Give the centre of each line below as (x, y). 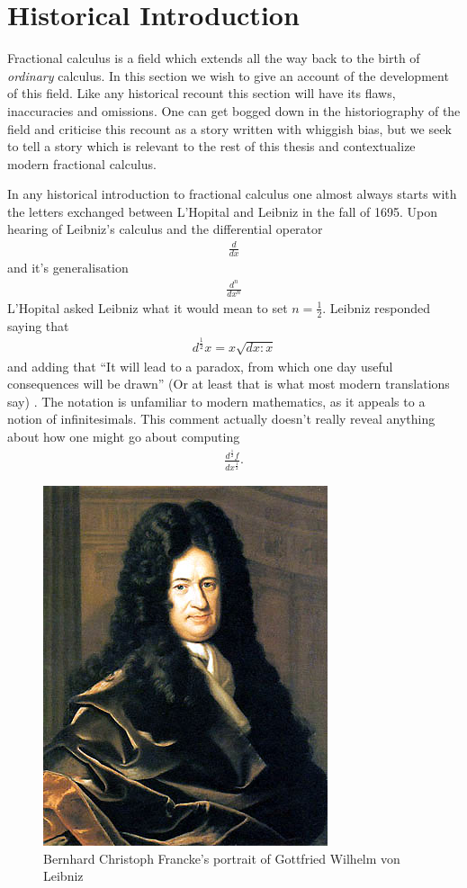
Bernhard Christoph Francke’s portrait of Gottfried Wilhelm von (222, 858)
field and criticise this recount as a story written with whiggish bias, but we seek (229, 128)
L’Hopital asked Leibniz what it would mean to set (148, 307)
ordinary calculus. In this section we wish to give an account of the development (228, 75)
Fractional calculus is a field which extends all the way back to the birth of (214, 58)
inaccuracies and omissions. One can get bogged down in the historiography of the (234, 110)
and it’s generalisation (68, 268)
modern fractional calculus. (82, 163)
